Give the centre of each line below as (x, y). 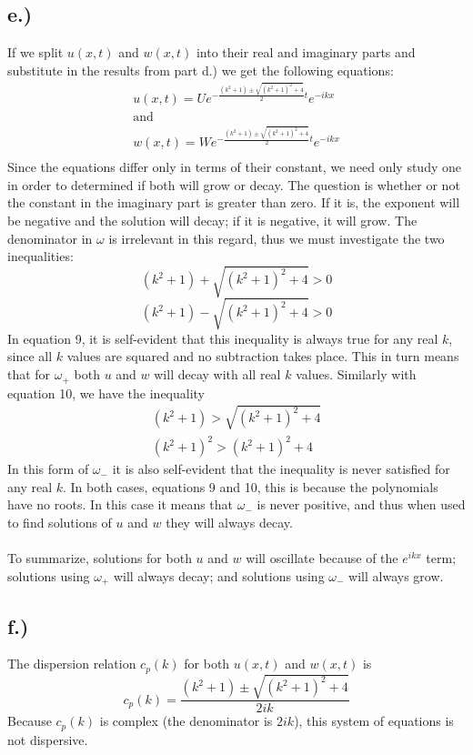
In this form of (48, 469)
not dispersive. (48, 739)
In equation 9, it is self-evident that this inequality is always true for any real (223, 338)
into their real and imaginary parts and (306, 52)
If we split (35, 52)
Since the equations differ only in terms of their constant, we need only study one (234, 167)
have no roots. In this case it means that (121, 504)
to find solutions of (60, 523)
